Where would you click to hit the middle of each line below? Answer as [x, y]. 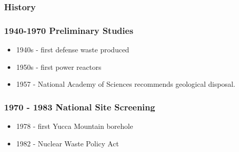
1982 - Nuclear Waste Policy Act [67, 143]
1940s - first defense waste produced [73, 50]
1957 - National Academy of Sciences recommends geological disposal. [126, 84]
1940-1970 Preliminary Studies [69, 30]
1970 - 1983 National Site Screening [80, 107]
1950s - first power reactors [59, 66]
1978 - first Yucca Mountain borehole [75, 126]
